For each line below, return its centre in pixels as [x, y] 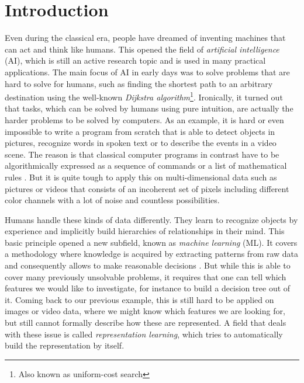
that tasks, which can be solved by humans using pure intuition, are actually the [149, 108]
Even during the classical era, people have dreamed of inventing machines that [145, 38]
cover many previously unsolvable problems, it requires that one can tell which [146, 276]
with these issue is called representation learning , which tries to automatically [144, 334]
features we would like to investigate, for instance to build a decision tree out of [148, 288]
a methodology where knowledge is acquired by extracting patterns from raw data [152, 254]
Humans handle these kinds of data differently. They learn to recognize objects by [151, 219]
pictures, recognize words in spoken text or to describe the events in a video [141, 143]
